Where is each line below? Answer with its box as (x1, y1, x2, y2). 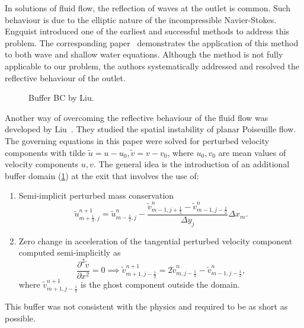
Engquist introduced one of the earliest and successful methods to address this (5, 25, 290, 37)
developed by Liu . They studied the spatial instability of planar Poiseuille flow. (5, 123, 296, 135)
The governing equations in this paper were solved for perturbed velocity (5, 134, 270, 147)
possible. (5, 311, 36, 324)
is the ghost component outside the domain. (81, 278, 240, 290)
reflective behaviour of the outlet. (5, 71, 126, 84)
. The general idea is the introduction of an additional (93, 158, 290, 170)
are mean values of (218, 146, 286, 158)
